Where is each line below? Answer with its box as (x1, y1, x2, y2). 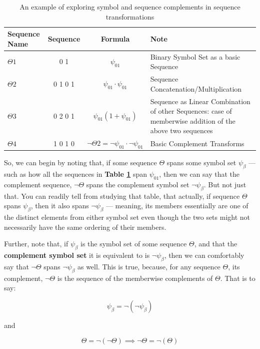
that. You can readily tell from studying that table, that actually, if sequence (4, 190, 240, 201)
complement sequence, (4, 179, 72, 190)
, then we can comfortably (164, 250, 244, 260)
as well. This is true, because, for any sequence (77, 261, 220, 271)
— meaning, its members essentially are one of (105, 200, 248, 211)
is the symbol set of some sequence (80, 238, 187, 249)
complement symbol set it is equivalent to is (4, 250, 150, 260)
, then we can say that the (159, 169, 240, 179)
